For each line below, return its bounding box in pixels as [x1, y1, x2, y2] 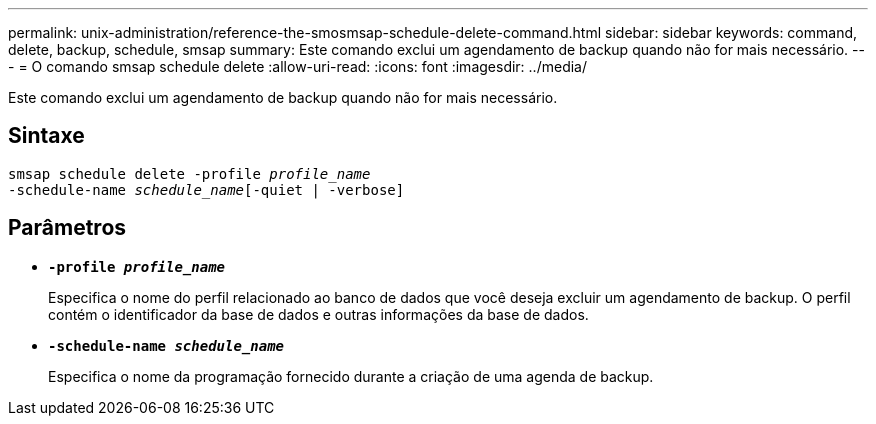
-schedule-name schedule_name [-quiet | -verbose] [8, 181, 405, 198]
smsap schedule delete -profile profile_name [8, 165, 371, 182]
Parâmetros [8, 215, 127, 241]
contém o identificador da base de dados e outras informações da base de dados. [48, 305, 589, 323]
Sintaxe [8, 123, 85, 149]
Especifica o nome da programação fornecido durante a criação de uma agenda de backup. [48, 367, 654, 385]
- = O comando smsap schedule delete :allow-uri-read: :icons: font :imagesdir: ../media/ [8, 58, 587, 75]
